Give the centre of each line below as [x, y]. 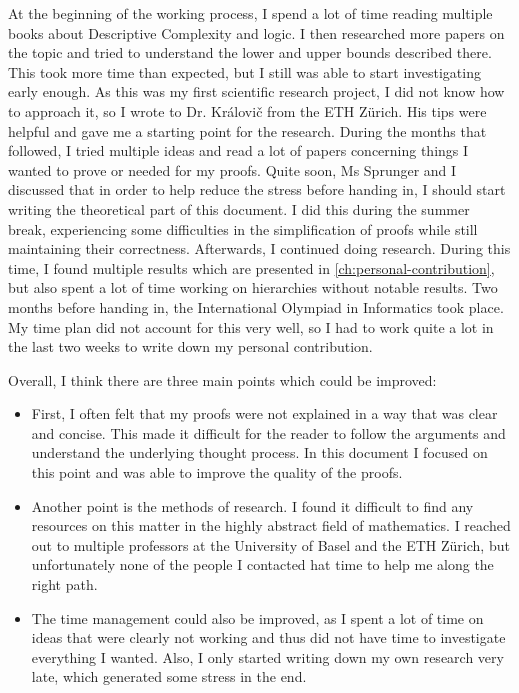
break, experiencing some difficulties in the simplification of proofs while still [243, 228]
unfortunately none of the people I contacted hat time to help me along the [262, 564]
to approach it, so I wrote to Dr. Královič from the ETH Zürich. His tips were [247, 110]
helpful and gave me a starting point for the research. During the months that [247, 130]
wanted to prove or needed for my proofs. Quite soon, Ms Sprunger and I [232, 169]
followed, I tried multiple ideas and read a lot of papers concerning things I [238, 150]
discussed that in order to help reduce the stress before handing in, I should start [257, 189]
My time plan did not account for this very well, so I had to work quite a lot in [251, 326]
